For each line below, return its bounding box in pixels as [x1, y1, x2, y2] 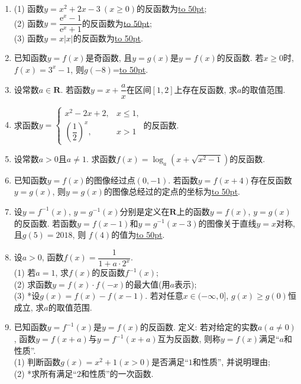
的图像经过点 [85, 173, 135, 186]
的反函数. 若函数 [14, 217, 77, 229]
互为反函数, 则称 [157, 333, 221, 345]
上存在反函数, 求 [174, 83, 238, 95]
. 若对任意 [145, 289, 183, 302]
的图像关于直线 [198, 217, 257, 229]
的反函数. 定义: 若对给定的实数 [140, 321, 258, 333]
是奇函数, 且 [85, 51, 132, 64]
